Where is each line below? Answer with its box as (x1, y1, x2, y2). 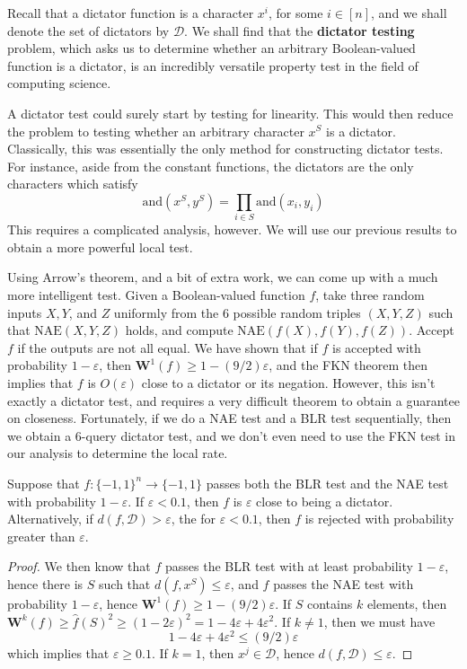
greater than (7, 526, 75, 545)
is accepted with (332, 338, 421, 357)
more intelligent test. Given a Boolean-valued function (7, 286, 305, 304)
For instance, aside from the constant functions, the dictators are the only (7, 156, 414, 175)
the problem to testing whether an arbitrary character (7, 121, 304, 140)
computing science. (7, 74, 111, 92)
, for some (269, 4, 323, 22)
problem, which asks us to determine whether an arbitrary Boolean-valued (7, 39, 416, 57)
